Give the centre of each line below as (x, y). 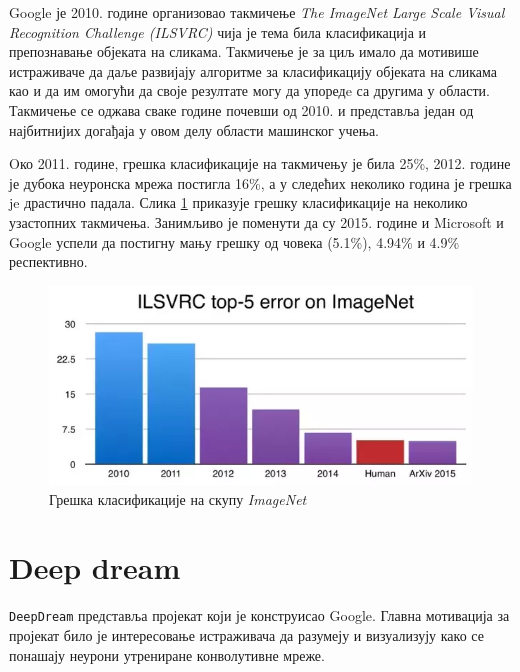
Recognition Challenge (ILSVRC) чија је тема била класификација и (218, 31)
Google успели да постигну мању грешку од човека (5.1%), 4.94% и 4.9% (234, 241)
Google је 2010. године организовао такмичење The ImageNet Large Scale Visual (257, 12)
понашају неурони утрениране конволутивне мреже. (167, 654)
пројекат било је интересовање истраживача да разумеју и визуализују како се (246, 635)
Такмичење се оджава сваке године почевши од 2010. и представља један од (241, 109)
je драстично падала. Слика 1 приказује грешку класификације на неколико (238, 202)
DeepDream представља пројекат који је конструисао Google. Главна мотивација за (259, 615)
